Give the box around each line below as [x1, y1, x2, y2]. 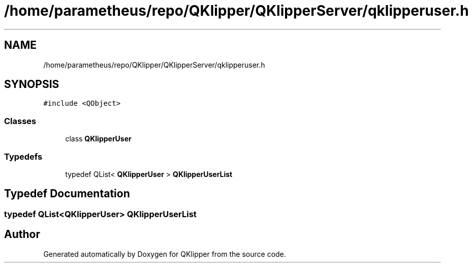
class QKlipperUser [65, 134, 132, 143]
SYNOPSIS [4, 78, 59, 91]
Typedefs [4, 151, 43, 162]
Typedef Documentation [4, 187, 130, 200]
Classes [4, 115, 37, 126]
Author [4, 228, 40, 241]
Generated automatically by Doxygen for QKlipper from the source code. [43, 249, 286, 258]
